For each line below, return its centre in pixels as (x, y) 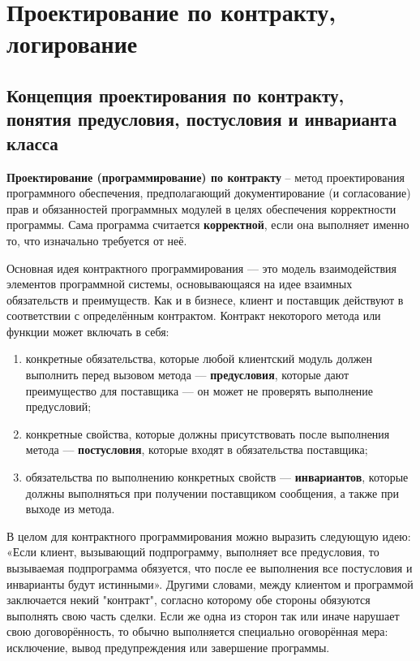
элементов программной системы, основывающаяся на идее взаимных (180, 284)
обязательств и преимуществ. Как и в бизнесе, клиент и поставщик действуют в (205, 299)
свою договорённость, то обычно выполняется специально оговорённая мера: (197, 631)
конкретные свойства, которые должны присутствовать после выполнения (208, 433)
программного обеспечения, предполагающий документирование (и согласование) (209, 193)
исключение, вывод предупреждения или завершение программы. (168, 647)
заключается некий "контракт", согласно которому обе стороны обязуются (189, 600)
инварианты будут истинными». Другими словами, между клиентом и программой (210, 583)
